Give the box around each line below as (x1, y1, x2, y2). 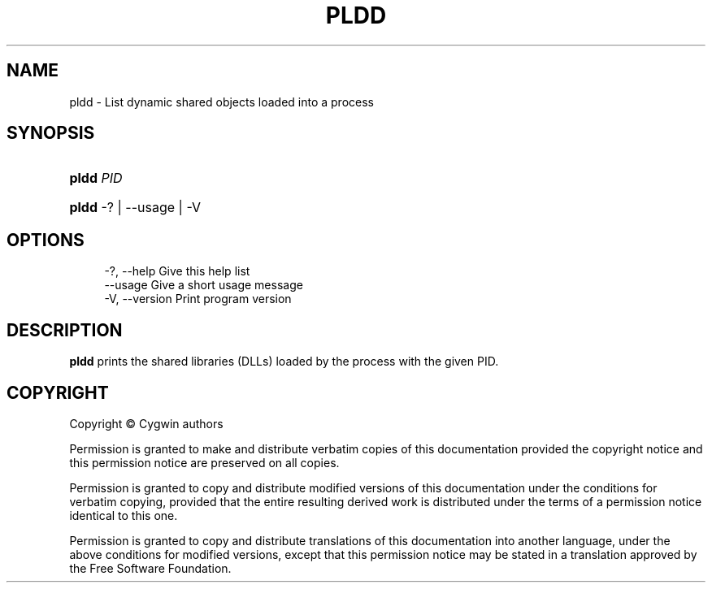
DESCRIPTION (7, 319, 123, 340)
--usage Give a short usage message (104, 278, 303, 292)
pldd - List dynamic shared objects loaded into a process (69, 94, 374, 109)
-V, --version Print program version (104, 292, 292, 306)
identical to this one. (69, 508, 178, 522)
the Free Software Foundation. (69, 561, 232, 575)
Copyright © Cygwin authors (69, 416, 224, 431)
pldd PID (69, 170, 123, 187)
